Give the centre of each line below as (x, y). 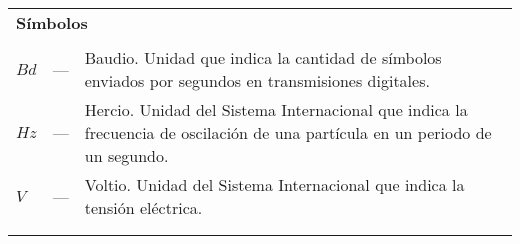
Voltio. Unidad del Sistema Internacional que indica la (274, 184)
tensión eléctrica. (143, 207)
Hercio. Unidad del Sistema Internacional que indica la (276, 109)
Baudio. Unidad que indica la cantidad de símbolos (263, 57)
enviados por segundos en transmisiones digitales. (257, 80)
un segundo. (126, 155)
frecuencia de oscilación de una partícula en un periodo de (288, 132)
